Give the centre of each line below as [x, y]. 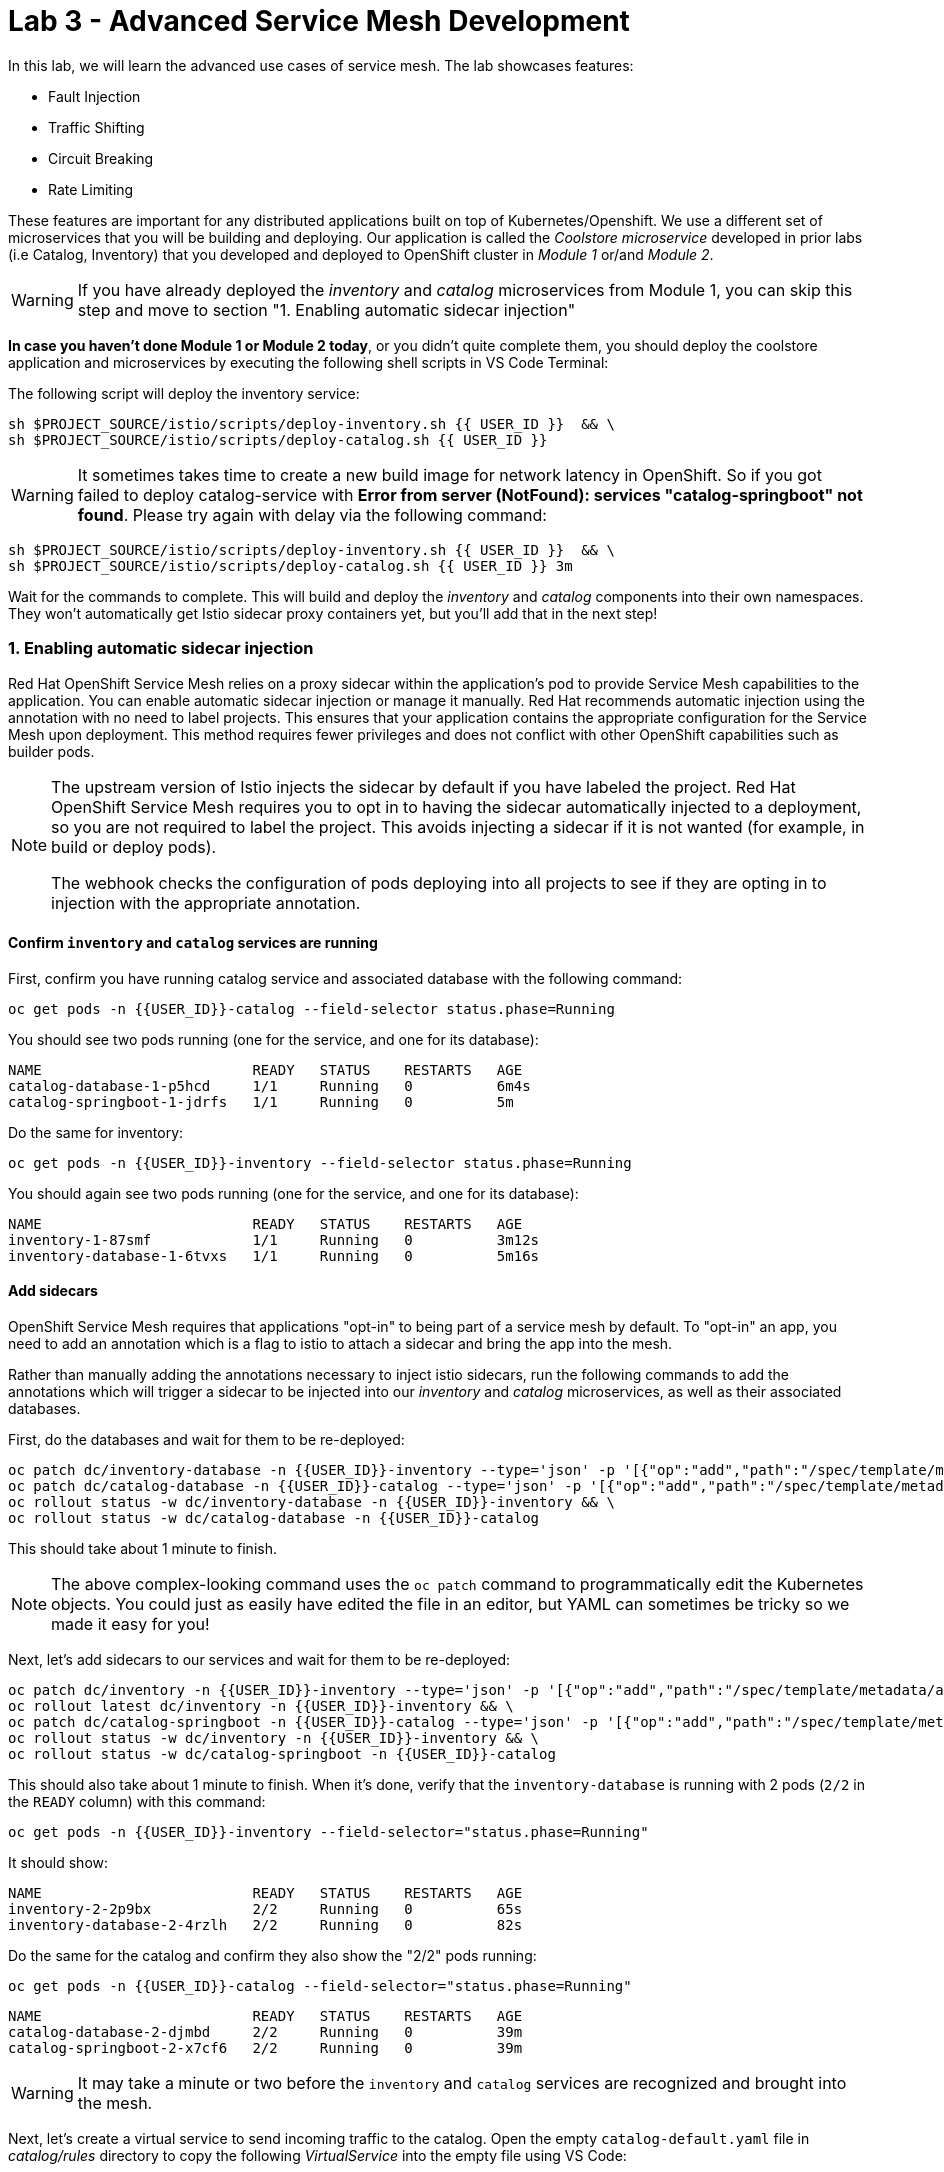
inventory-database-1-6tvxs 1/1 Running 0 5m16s [274, 1255]
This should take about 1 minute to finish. [142, 1548]
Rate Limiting [91, 189]
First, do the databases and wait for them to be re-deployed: [206, 1439]
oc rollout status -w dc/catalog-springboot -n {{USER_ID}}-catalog [282, 1753]
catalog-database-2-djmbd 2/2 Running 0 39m [265, 2031]
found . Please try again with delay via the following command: [312, 514]
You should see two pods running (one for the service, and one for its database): [273, 1039]
